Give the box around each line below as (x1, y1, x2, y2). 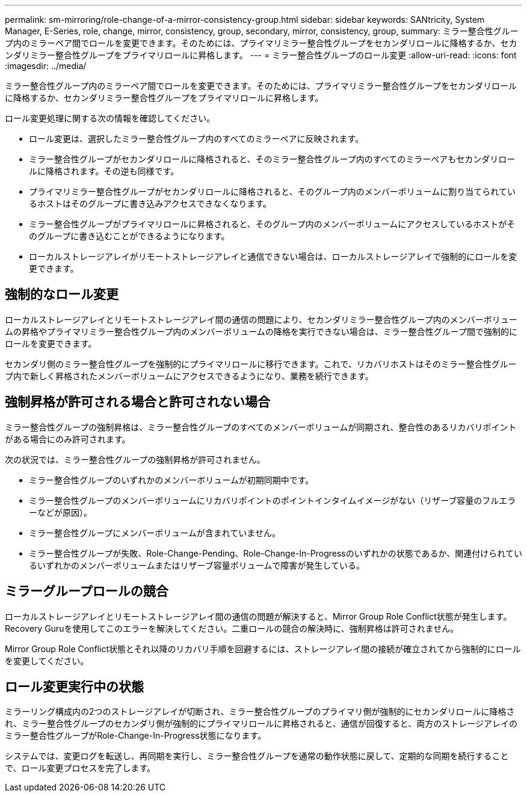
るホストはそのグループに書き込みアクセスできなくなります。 (29, 198, 272, 209)
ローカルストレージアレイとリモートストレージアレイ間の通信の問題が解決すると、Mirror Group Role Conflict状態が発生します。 (5, 611, 512, 621)
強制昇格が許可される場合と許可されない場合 (5, 394, 270, 410)
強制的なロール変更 (5, 287, 119, 302)
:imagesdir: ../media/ (5, 61, 87, 71)
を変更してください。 (5, 655, 89, 666)
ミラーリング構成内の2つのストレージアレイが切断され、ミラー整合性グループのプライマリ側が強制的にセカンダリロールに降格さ (5, 706, 515, 717)
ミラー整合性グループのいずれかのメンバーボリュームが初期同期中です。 (29, 474, 314, 485)
